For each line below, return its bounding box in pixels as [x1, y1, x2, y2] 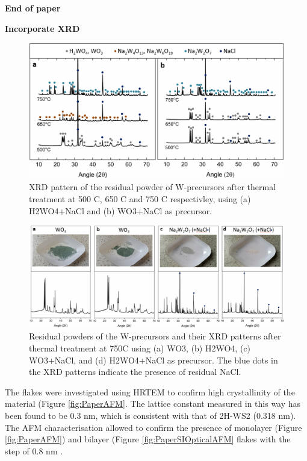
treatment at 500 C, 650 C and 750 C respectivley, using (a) [29, 193, 251, 205]
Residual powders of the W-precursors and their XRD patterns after [29, 330, 281, 342]
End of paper [5, 2, 61, 14]
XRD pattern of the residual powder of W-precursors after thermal [29, 181, 276, 193]
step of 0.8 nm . [5, 444, 63, 457]
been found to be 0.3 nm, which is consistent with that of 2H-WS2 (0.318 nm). [5, 409, 296, 421]
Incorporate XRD [5, 22, 80, 34]
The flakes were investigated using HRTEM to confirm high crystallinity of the [5, 385, 295, 398]
